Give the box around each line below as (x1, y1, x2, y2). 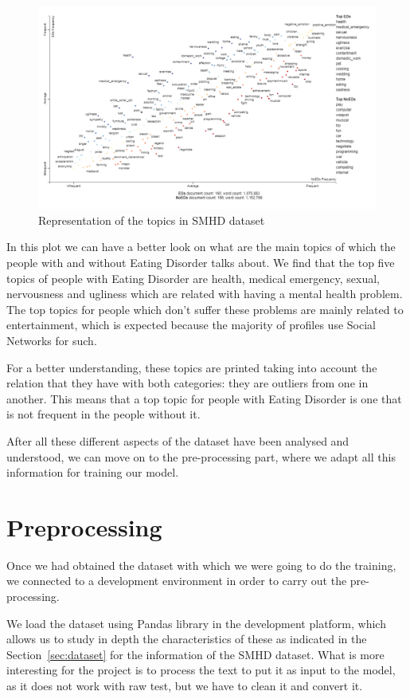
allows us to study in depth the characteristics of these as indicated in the (6, 630, 367, 647)
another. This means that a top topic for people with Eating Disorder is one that (6, 390, 402, 406)
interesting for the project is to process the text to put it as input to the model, (6, 662, 396, 678)
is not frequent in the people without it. (6, 406, 201, 422)
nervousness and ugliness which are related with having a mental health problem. (6, 285, 403, 302)
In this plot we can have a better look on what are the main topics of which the (6, 238, 396, 255)
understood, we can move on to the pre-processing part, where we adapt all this (6, 448, 396, 465)
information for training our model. (6, 464, 179, 481)
